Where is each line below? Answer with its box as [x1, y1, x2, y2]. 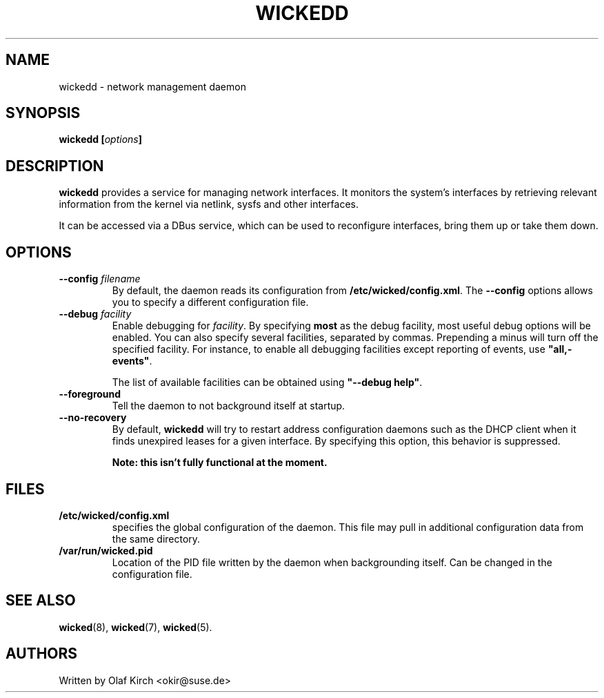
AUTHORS [6, 645, 78, 663]
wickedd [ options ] [59, 133, 143, 146]
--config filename [59, 273, 141, 285]
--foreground [59, 388, 121, 400]
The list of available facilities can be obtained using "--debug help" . [112, 376, 423, 389]
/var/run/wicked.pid [59, 544, 153, 556]
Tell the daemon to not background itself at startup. [112, 400, 345, 412]
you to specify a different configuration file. [112, 296, 309, 309]
